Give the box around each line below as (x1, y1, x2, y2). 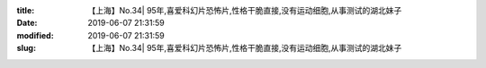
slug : (16, 43, 36, 54)
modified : (16, 30, 54, 40)
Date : (16, 18, 38, 29)
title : (16, 5, 35, 15)
